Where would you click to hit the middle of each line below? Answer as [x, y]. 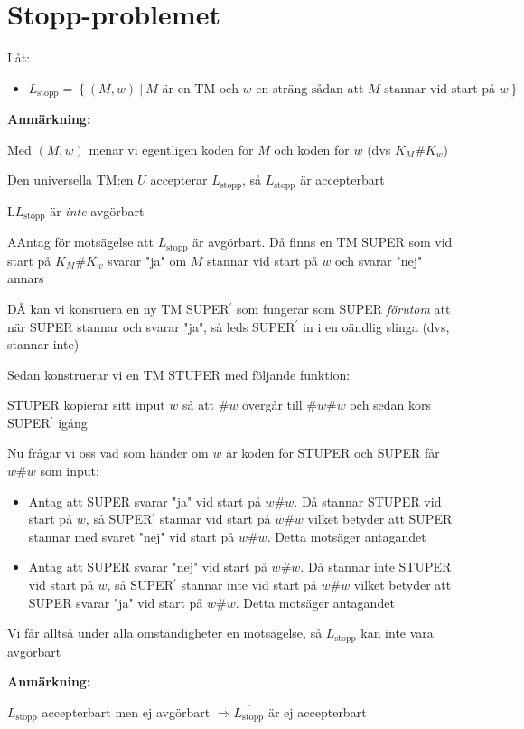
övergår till [272, 405]
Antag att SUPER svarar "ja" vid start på [145, 501]
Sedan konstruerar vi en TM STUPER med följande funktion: [179, 374]
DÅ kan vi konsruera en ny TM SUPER [118, 308]
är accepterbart [342, 180]
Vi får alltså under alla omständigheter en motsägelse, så [165, 633]
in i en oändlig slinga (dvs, [376, 326]
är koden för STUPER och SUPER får [333, 453]
